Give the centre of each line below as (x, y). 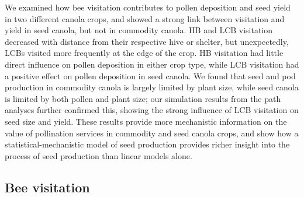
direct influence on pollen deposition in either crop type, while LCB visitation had (152, 64)
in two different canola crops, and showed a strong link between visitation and (145, 18)
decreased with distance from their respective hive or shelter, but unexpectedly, (147, 41)
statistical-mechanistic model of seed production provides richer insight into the (147, 144)
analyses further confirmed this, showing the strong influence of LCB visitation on (152, 110)
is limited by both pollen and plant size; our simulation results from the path (143, 98)
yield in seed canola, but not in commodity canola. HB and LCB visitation (139, 30)
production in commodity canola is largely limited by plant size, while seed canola (152, 87)
